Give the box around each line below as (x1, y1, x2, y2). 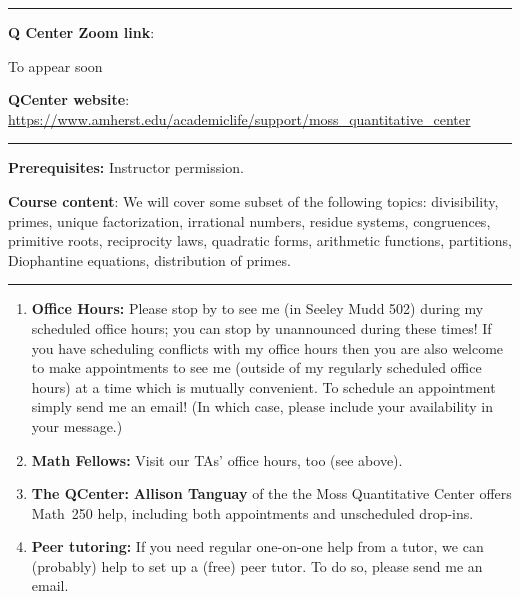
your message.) (31, 415, 123, 436)
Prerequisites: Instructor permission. (8, 157, 244, 178)
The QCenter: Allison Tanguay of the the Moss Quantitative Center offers (31, 483, 512, 504)
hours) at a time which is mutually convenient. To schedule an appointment (31, 376, 496, 397)
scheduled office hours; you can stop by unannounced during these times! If (31, 317, 492, 338)
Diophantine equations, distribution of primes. (8, 249, 291, 270)
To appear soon (8, 55, 103, 76)
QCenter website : (8, 89, 130, 110)
